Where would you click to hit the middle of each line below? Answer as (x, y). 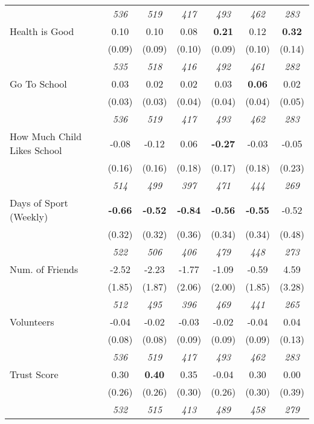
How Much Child (46, 136)
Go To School (38, 84)
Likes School (36, 150)
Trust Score (34, 374)
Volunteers (32, 322)
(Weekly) (29, 217)
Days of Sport (39, 203)
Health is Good (42, 31)
